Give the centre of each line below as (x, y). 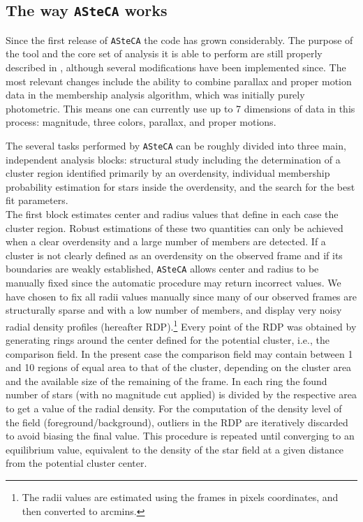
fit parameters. (37, 200)
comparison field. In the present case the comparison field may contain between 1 (179, 353)
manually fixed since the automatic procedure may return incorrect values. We (173, 283)
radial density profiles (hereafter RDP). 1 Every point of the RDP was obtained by (181, 325)
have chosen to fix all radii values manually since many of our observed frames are (181, 296)
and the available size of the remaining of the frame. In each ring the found (166, 380)
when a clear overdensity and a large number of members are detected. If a (166, 241)
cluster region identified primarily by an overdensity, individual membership (168, 173)
